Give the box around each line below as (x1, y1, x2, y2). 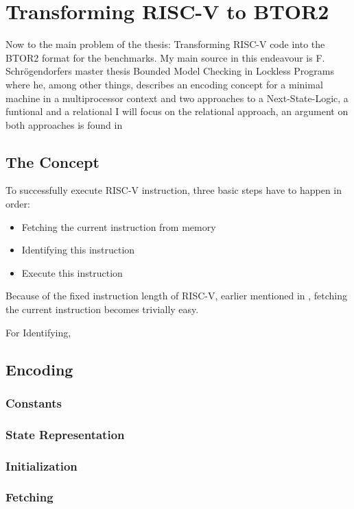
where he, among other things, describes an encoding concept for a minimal (5, 77, 323, 91)
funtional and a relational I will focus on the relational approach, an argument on (5, 104, 349, 119)
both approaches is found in (5, 117, 123, 132)
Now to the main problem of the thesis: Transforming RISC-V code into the (5, 37, 325, 51)
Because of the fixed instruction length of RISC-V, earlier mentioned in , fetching (5, 288, 348, 303)
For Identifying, (5, 325, 71, 339)
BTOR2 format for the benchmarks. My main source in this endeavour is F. (5, 50, 325, 64)
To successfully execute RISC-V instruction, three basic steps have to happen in (5, 183, 342, 197)
